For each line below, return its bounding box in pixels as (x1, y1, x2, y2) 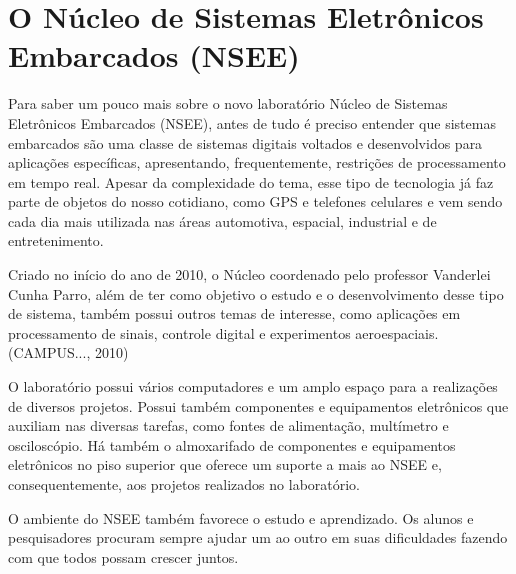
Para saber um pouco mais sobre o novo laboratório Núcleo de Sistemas (8, 93, 448, 114)
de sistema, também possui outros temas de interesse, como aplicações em (8, 303, 461, 324)
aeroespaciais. (355, 322, 439, 343)
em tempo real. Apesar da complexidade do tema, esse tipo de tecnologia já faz (8, 171, 494, 192)
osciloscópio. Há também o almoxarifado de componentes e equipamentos (8, 434, 456, 455)
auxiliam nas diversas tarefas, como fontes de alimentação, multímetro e (8, 415, 449, 436)
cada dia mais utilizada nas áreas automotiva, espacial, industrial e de (8, 210, 437, 231)
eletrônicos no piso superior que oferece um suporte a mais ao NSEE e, (8, 454, 442, 475)
